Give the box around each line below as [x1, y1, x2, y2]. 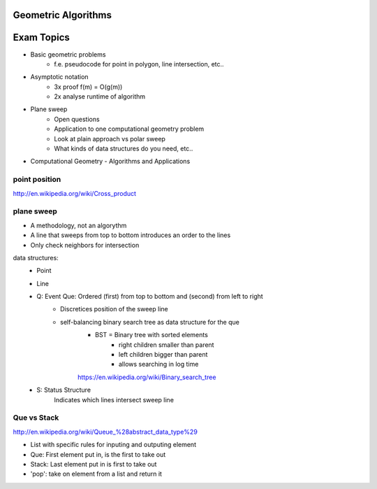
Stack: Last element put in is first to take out [30, 460, 157, 468]
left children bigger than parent [119, 350, 208, 359]
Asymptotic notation [30, 73, 89, 81]
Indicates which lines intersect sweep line [54, 395, 175, 404]
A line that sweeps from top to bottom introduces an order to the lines [30, 231, 231, 239]
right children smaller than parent [119, 340, 214, 349]
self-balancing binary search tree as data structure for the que [60, 318, 240, 326]
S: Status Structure [36, 385, 91, 395]
